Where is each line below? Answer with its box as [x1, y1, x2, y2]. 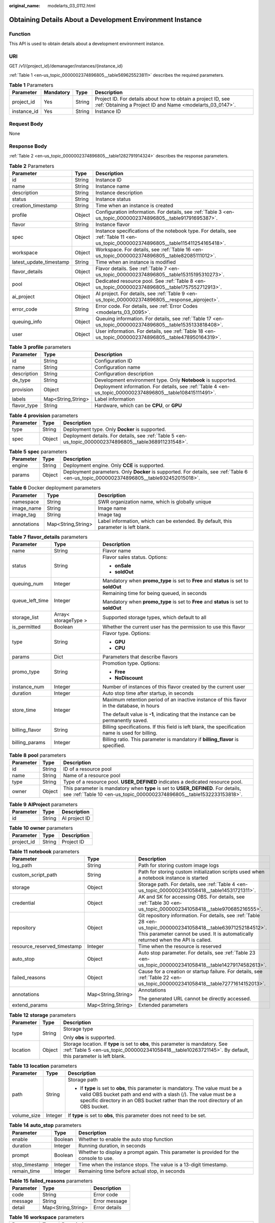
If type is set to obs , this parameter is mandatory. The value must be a [80, 1085, 242, 1092]
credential [12, 900, 35, 906]
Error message [93, 1198, 127, 1204]
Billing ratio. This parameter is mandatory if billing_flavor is [102, 736, 239, 743]
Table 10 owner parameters [9, 824, 73, 831]
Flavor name [102, 547, 131, 554]
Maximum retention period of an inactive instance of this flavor [102, 696, 247, 703]
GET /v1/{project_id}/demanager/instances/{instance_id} [9, 63, 123, 69]
